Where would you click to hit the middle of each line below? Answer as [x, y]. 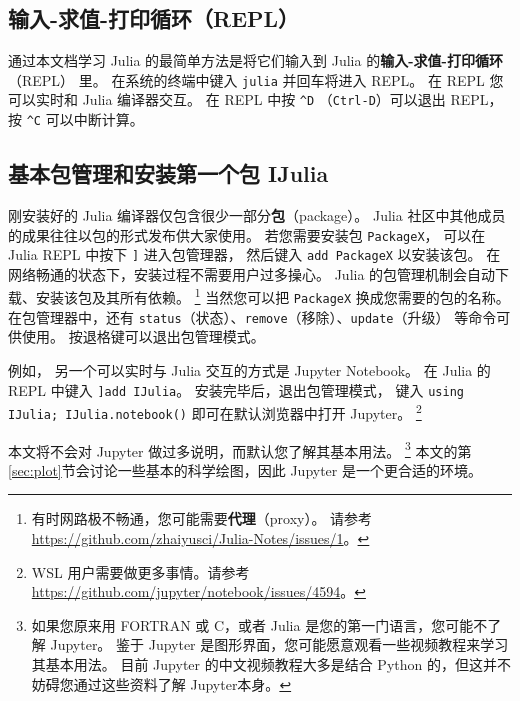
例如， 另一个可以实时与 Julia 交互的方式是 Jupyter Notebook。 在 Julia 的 [249, 370]
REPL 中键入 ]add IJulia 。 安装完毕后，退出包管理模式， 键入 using [236, 389]
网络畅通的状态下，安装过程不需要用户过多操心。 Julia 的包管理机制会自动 [252, 273]
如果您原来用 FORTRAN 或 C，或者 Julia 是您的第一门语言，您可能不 [259, 624]
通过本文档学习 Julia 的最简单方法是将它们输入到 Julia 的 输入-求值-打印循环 [255, 60]
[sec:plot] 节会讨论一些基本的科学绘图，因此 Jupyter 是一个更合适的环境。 [245, 469]
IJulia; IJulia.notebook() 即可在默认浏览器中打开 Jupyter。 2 [215, 411]
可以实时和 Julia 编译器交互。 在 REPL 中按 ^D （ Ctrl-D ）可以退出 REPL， [255, 99]
